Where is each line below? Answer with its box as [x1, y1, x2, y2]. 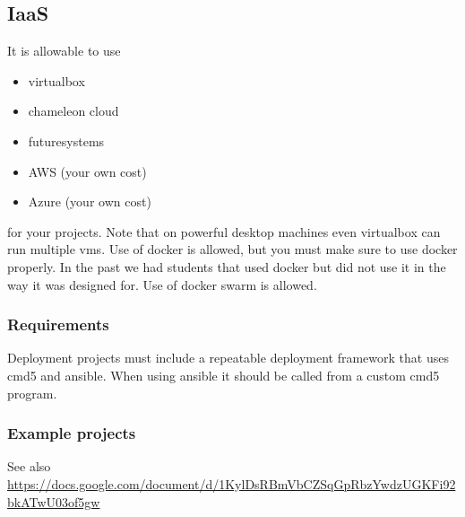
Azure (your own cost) [28, 192, 151, 211]
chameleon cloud [28, 101, 119, 120]
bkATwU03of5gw [7, 492, 100, 511]
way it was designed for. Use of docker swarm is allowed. [7, 275, 317, 294]
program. [7, 383, 57, 402]
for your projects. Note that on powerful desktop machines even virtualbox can [7, 222, 441, 241]
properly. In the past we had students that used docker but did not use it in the [7, 257, 446, 276]
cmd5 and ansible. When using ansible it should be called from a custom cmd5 [7, 365, 440, 384]
